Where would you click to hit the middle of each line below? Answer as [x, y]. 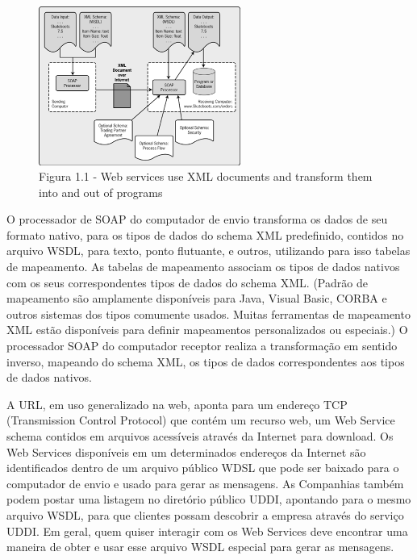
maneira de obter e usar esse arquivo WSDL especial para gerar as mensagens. [200, 547]
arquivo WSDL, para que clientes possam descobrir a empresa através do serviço [205, 514]
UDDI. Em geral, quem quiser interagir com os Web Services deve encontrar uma [207, 531]
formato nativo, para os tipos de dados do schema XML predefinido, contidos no [205, 234]
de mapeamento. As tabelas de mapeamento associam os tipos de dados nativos [203, 267]
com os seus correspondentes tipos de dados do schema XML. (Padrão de [187, 282]
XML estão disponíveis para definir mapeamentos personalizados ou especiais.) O [207, 330]
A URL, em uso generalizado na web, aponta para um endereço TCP [177, 404]
